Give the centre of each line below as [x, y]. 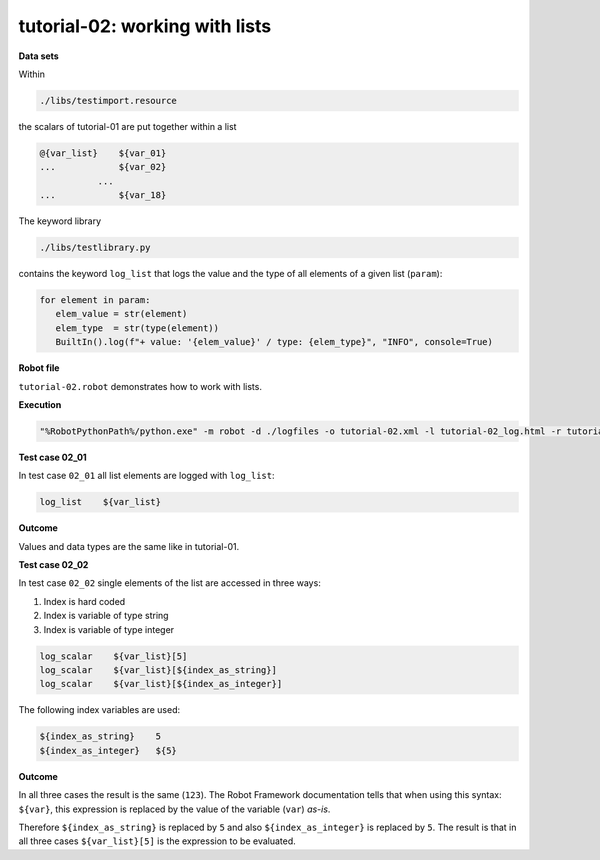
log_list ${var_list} [100, 502]
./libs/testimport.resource [108, 100]
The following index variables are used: [99, 710]
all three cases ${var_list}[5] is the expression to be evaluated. [157, 841]
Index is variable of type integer [109, 629]
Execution [40, 404]
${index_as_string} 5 [100, 736]
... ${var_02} [103, 167]
